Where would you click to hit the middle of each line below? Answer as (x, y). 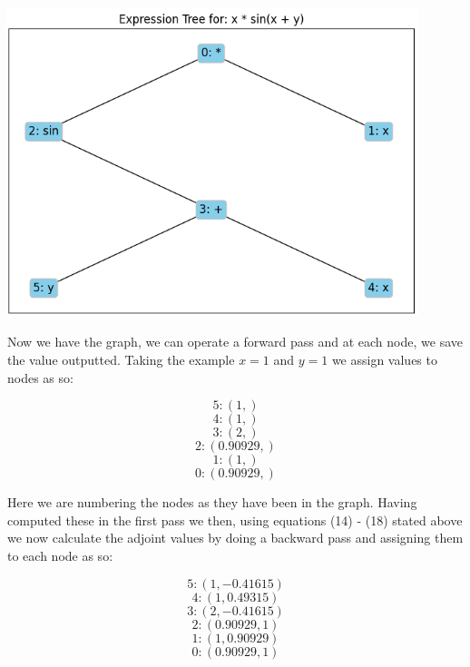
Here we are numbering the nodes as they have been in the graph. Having (212, 502)
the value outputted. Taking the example (121, 360)
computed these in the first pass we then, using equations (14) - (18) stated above (235, 520)
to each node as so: (60, 556)
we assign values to (384, 360)
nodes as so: (40, 377)
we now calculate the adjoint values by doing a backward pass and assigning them (235, 538)
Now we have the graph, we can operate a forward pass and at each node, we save (235, 342)
